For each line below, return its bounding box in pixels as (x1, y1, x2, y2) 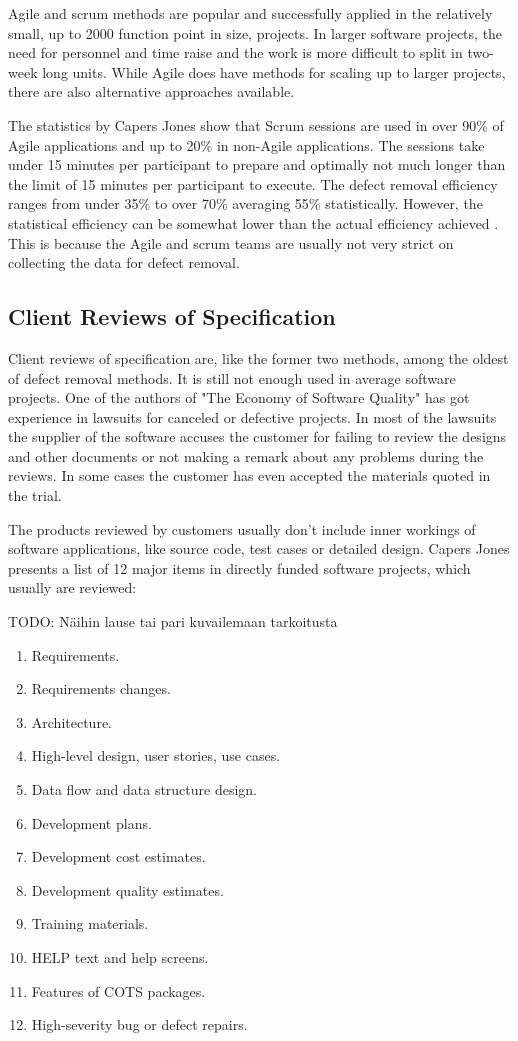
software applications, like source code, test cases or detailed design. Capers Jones (8, 538, 510, 559)
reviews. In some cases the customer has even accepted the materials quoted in (8, 465, 491, 486)
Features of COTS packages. (31, 980, 206, 1001)
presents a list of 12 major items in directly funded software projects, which (8, 557, 471, 578)
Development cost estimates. (31, 846, 206, 867)
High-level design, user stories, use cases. (31, 745, 281, 766)
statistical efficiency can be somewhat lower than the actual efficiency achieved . (8, 212, 499, 233)
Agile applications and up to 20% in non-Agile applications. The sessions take (8, 134, 485, 155)
